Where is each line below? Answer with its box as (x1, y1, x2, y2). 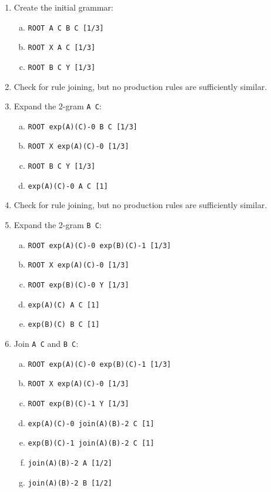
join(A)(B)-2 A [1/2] (28, 458, 112, 467)
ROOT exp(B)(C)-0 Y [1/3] (28, 281, 129, 289)
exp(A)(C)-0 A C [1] (28, 182, 108, 190)
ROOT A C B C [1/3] (28, 24, 104, 32)
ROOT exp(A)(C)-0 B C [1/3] (28, 122, 138, 131)
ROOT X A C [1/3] (28, 43, 96, 52)
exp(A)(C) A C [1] (28, 300, 100, 309)
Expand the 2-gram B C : (14, 219, 102, 231)
